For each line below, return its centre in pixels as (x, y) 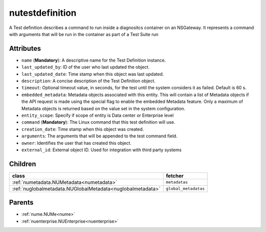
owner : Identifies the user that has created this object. (76, 143)
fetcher (175, 176)
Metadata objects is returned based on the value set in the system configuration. (103, 108)
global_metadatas (185, 189)
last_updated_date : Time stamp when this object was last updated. (93, 74)
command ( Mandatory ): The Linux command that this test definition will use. (98, 122)
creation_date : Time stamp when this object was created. (83, 129)
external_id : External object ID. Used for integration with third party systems (101, 150)
